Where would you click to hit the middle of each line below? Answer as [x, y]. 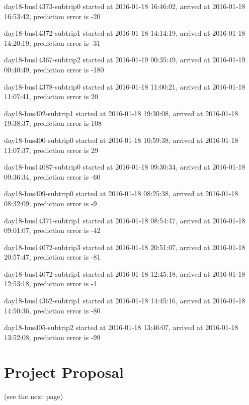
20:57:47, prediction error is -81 [52, 257]
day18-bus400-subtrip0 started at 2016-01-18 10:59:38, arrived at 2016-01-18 [121, 140]
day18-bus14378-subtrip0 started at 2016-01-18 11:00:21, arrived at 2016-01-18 [125, 86]
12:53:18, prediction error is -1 [51, 283]
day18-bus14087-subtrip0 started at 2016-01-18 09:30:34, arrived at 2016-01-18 [125, 167]
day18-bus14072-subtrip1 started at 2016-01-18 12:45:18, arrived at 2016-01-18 [125, 273]
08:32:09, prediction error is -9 [51, 203]
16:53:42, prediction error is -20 [52, 16]
